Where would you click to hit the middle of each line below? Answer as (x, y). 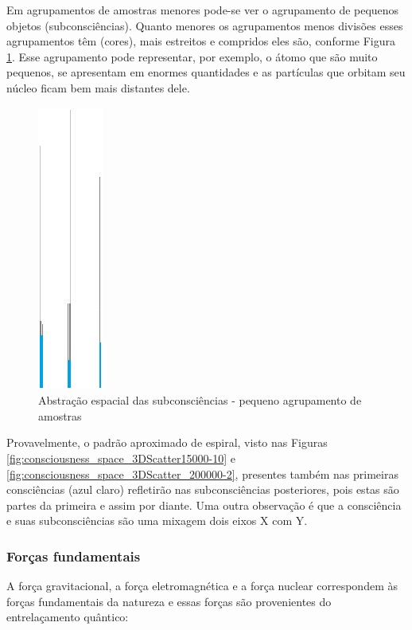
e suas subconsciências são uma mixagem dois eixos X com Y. (157, 520)
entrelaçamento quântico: (68, 617)
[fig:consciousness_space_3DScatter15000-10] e (121, 458)
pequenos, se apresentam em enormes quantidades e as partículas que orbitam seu (206, 72)
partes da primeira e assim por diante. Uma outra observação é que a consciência (204, 505)
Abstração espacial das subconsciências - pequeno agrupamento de (200, 400)
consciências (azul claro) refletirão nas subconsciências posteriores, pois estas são (203, 489)
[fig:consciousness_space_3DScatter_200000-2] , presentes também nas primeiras (202, 473)
